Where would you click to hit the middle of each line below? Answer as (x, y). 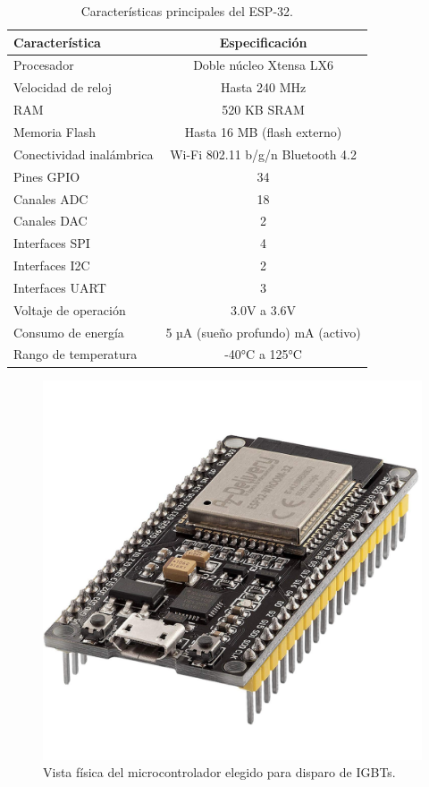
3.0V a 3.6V (264, 309)
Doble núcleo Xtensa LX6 (263, 65)
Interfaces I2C (52, 265)
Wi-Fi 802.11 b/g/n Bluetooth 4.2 (263, 154)
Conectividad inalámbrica (84, 154)
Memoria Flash (55, 131)
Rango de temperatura (76, 354)
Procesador (44, 65)
